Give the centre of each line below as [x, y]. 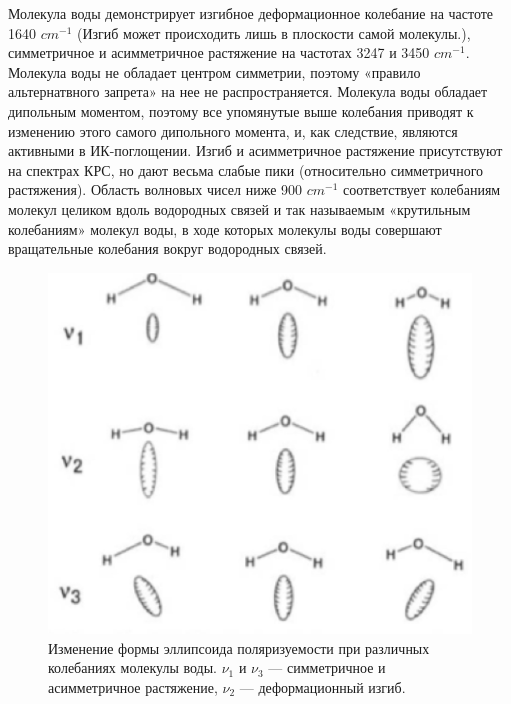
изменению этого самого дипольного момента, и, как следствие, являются [233, 130]
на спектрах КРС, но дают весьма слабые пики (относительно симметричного [246, 169]
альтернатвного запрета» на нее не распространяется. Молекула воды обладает [248, 91]
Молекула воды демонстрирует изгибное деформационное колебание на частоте [251, 13]
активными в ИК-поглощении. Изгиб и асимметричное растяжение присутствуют [255, 150]
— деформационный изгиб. [322, 686]
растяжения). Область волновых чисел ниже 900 [155, 189]
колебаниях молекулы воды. [132, 667]
